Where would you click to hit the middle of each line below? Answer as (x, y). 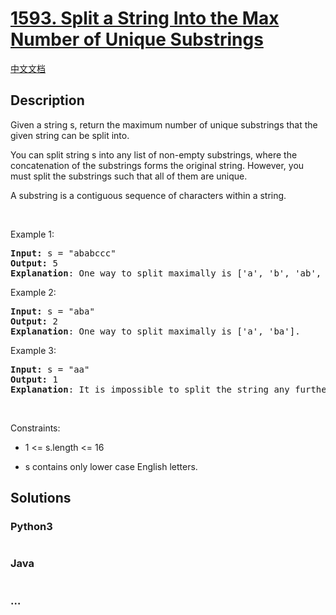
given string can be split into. (70, 135)
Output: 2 (34, 321)
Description (47, 100)
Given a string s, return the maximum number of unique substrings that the (164, 124)
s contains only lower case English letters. (111, 466)
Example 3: (33, 350)
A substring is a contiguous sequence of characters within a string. (148, 195)
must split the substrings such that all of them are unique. (129, 176)
